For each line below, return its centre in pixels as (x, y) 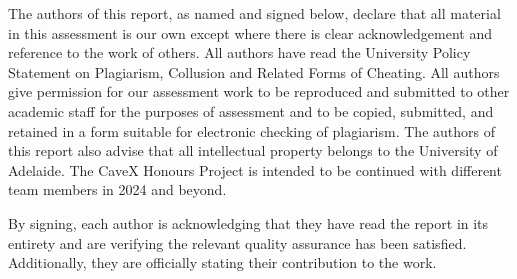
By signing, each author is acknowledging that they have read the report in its (248, 222)
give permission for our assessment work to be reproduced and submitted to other (259, 91)
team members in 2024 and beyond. (117, 189)
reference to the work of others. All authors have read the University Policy (239, 52)
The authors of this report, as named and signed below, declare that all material (254, 13)
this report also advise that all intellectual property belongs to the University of (253, 150)
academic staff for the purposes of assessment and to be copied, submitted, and (251, 110)
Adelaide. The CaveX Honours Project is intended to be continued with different (255, 169)
